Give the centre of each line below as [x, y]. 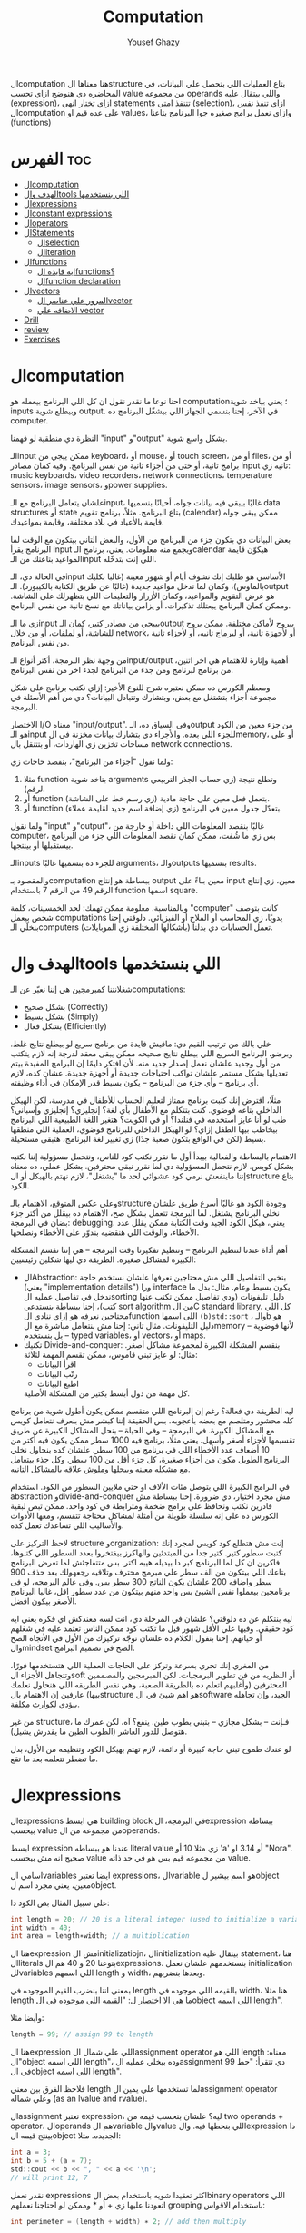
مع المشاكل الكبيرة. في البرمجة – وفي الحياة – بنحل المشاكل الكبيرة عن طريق [143, 1430]
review [36, 329]
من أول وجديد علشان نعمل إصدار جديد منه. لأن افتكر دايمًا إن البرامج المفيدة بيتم [145, 1063]
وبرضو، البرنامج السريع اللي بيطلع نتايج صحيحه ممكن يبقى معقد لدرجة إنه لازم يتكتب [152, 1053]
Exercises [42, 339]
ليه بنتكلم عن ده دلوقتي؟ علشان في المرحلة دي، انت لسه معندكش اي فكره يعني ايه [152, 1618]
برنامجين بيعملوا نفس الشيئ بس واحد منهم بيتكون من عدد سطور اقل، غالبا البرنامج [150, 1591]
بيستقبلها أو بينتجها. [42, 845]
